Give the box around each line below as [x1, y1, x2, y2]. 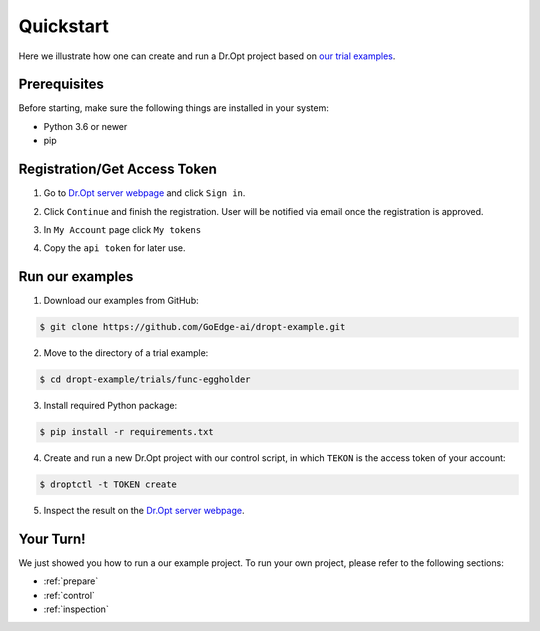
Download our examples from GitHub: [43, 295, 199, 307]
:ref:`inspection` [43, 603, 109, 615]
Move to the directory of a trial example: [43, 347, 209, 359]
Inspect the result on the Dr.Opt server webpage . [43, 505, 245, 517]
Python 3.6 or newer [43, 120, 128, 132]
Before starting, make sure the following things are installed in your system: [18, 102, 329, 114]
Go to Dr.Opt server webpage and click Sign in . [43, 187, 246, 199]
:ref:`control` [43, 589, 95, 601]
